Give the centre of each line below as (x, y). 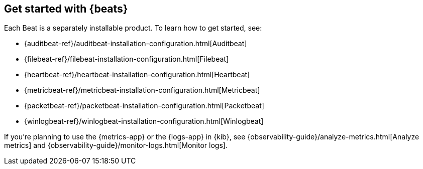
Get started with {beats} (66, 9)
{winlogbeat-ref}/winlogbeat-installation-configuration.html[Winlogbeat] (144, 121)
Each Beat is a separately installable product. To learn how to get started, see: (133, 28)
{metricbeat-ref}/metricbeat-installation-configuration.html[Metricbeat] (142, 90)
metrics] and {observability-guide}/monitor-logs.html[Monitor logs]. (116, 145)
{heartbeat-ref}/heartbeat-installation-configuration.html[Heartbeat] (137, 75)
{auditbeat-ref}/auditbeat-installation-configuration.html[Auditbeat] (136, 44)
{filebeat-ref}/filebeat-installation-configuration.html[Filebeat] (126, 59)
